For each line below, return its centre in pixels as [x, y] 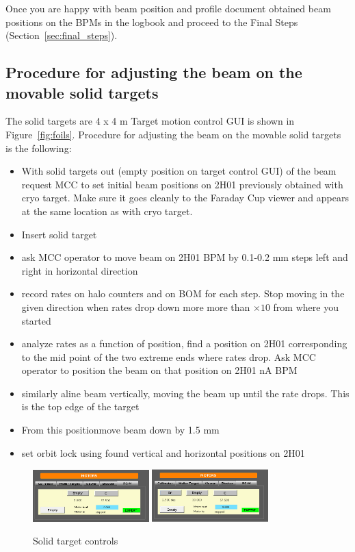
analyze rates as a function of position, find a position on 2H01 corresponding [184, 343]
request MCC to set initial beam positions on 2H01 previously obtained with [182, 184]
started [36, 320]
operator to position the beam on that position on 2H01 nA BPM [159, 370]
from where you [306, 306]
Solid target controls [76, 541]
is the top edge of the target [80, 406]
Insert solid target [59, 234]
